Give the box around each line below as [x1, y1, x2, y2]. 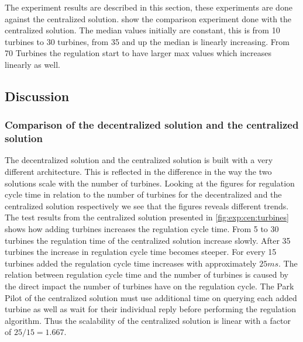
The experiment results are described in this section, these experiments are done [5, 1, 292, 13]
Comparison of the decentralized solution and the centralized [5, 118, 299, 132]
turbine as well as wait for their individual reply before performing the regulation [5, 303, 296, 315]
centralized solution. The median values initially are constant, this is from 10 [5, 24, 280, 36]
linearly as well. [5, 58, 61, 70]
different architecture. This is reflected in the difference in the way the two [5, 165, 272, 178]
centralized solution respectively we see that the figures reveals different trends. [5, 199, 289, 212]
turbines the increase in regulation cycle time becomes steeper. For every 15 [5, 246, 277, 258]
